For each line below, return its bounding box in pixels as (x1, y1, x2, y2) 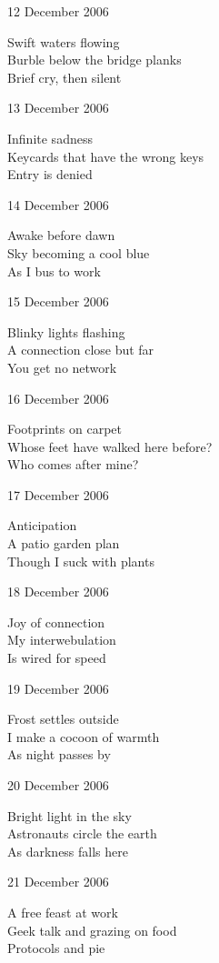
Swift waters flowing (7, 32, 120, 51)
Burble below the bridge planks (7, 50, 182, 69)
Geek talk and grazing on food (7, 920, 177, 939)
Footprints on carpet (7, 419, 122, 438)
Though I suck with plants (7, 551, 154, 570)
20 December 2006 (7, 776, 109, 794)
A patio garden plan (7, 534, 120, 553)
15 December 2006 (7, 292, 109, 311)
